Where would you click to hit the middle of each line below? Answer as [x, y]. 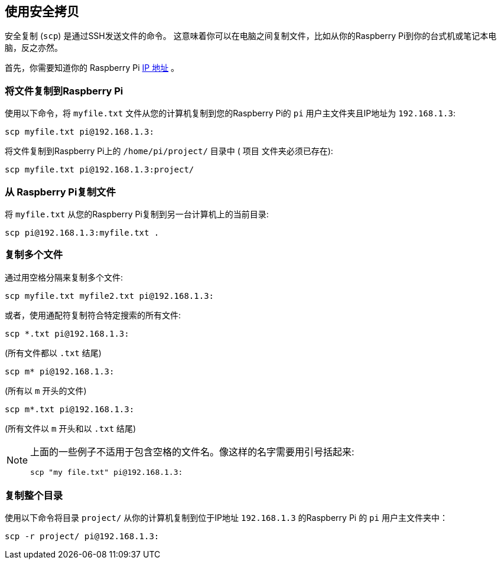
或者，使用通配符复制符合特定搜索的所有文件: [93, 315]
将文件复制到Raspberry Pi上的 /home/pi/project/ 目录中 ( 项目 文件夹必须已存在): [169, 151]
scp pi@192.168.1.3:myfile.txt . [82, 232]
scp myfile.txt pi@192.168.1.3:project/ [100, 170]
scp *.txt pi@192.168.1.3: [67, 333]
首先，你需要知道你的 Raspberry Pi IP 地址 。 [92, 68]
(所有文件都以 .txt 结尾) [53, 353]
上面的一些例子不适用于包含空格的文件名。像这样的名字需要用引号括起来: [192, 451]
